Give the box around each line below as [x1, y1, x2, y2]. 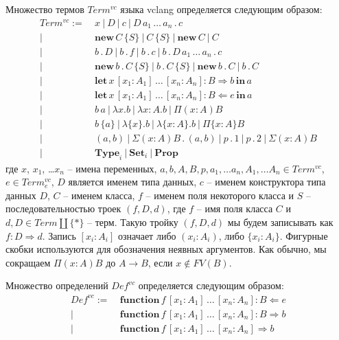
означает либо [117, 228, 176, 242]
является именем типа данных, [68, 174, 197, 189]
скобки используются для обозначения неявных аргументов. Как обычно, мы [5, 242, 327, 256]
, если [148, 255, 173, 269]
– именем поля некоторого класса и [145, 188, 294, 202]
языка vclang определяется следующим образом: [120, 2, 323, 16]
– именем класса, [63, 188, 135, 202]
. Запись [42, 228, 76, 242]
